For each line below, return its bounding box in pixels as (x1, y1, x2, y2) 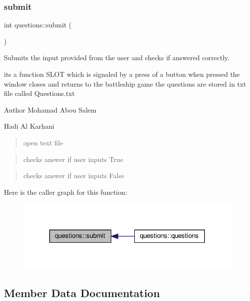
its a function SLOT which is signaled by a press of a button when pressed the (4, 69, 240, 79)
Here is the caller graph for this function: (4, 186, 127, 197)
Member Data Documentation (4, 285, 160, 300)
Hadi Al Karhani (4, 121, 54, 131)
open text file (23, 137, 63, 147)
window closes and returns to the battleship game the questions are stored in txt (4, 78, 247, 89)
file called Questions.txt (4, 88, 75, 98)
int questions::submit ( (4, 20, 72, 30)
